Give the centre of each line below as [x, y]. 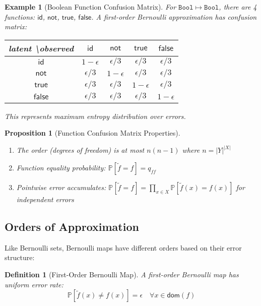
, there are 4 [238, 7]
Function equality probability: [61, 167]
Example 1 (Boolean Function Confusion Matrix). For [90, 7]
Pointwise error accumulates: [61, 187]
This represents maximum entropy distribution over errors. [95, 116]
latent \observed [41, 48]
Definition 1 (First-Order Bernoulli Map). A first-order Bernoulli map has [122, 274]
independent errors [45, 199]
